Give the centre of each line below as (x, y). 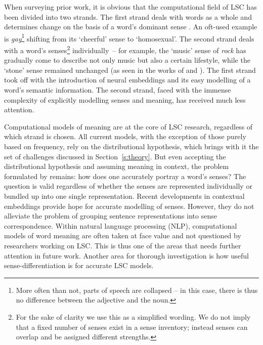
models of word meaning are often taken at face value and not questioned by (123, 235)
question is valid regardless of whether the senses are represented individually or (128, 186)
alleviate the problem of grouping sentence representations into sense (111, 216)
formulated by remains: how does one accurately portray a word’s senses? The (125, 176)
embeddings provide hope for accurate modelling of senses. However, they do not (129, 206)
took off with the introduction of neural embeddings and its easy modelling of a (127, 80)
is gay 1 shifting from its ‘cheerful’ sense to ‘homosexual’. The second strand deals (129, 37)
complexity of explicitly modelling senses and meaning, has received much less (125, 99)
